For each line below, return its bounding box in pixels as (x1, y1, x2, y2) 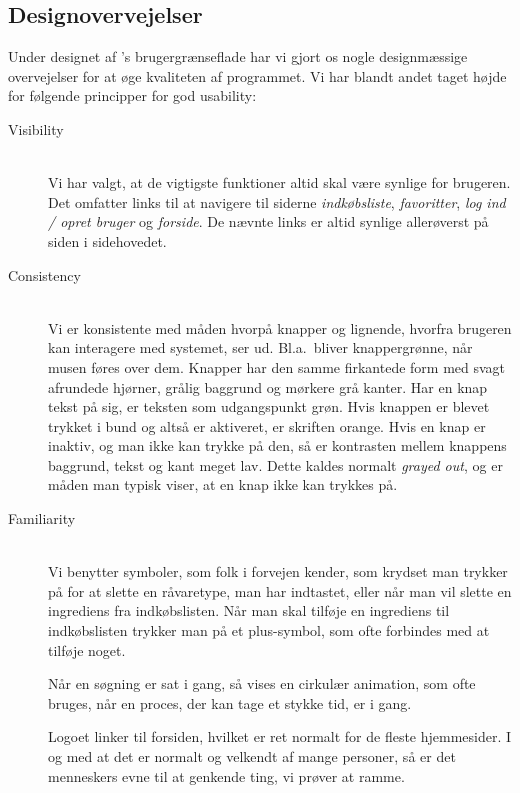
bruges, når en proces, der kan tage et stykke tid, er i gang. (48, 692, 412, 713)
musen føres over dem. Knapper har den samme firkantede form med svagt (48, 356, 506, 377)
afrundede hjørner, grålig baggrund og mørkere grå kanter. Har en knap (48, 376, 488, 397)
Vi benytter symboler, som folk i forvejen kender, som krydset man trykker (48, 561, 508, 582)
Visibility (8, 118, 64, 139)
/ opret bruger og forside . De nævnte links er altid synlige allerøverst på (48, 211, 489, 232)
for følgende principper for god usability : (8, 85, 257, 106)
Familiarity (8, 508, 76, 529)
